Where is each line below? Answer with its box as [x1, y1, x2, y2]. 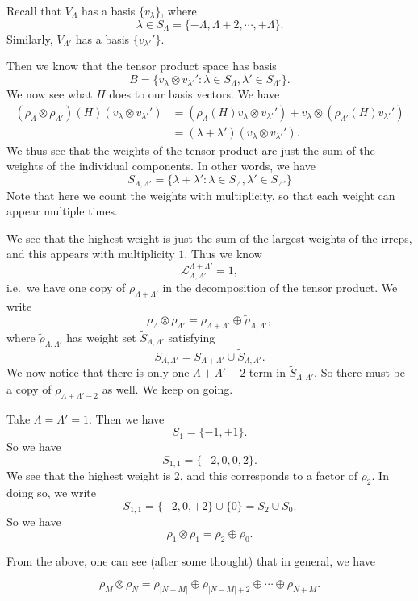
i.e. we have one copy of [6, 279, 126, 296]
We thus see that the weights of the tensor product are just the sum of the [6, 141, 375, 158]
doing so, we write [6, 484, 96, 501]
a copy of [6, 380, 52, 397]
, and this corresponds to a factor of [179, 467, 357, 484]
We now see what [6, 86, 93, 102]
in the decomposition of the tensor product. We [162, 279, 398, 296]
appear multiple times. [6, 202, 118, 219]
